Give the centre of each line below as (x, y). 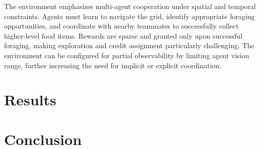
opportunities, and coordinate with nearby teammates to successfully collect (121, 26)
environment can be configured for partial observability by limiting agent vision (127, 55)
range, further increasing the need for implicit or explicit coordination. (113, 65)
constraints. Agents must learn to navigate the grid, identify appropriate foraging (129, 16)
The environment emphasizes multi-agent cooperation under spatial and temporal (130, 6)
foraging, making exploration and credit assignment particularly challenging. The (129, 45)
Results (30, 100)
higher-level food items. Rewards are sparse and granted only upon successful (123, 35)
